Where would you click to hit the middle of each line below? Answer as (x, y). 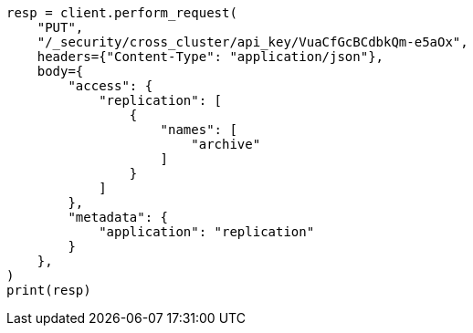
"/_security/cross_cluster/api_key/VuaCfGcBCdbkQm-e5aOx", (252, 42)
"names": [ (199, 130)
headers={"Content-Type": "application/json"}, (210, 57)
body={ (60, 71)
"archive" (226, 144)
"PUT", (60, 27)
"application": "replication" (207, 232)
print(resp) (49, 290)
